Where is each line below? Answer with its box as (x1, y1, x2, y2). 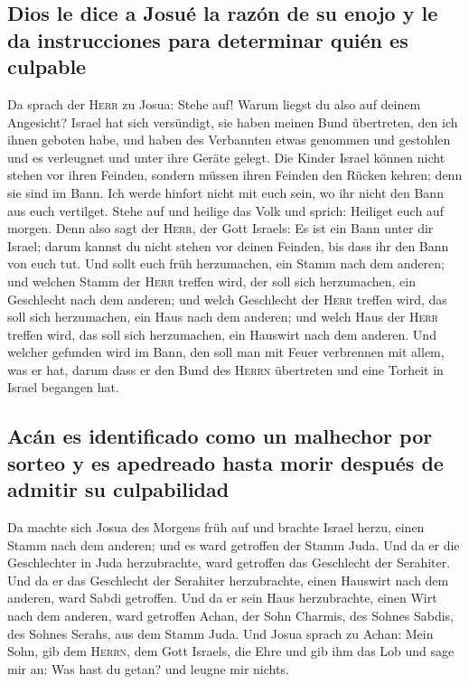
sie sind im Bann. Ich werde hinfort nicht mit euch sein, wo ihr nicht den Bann (7, 183, 444, 201)
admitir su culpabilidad (7, 475, 230, 503)
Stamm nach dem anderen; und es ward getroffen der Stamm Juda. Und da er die (7, 535, 460, 554)
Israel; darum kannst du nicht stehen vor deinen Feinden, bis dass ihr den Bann (7, 236, 449, 255)
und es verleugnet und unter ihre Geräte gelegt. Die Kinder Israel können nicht (7, 147, 446, 166)
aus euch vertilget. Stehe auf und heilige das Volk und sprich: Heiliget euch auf (7, 201, 444, 220)
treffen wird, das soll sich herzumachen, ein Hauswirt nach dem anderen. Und (7, 324, 436, 343)
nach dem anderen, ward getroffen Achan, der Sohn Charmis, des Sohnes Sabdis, (7, 606, 455, 625)
